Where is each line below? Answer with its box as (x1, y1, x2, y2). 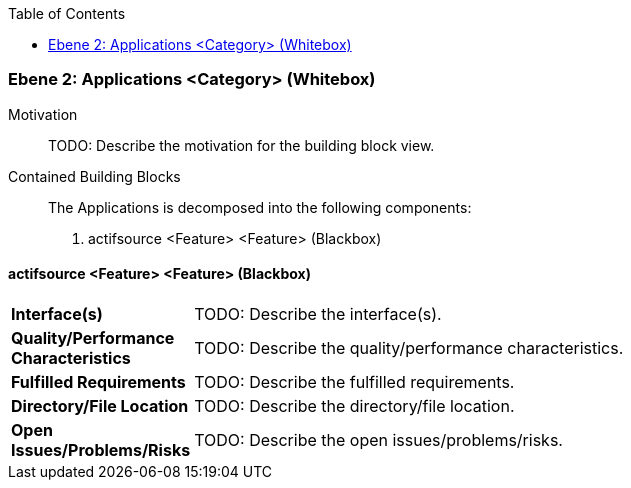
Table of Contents (8, 5, 126, 22)
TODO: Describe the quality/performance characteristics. (194, 337, 624, 358)
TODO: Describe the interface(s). (194, 303, 442, 324)
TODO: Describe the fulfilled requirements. (194, 371, 515, 392)
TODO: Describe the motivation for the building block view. (48, 136, 435, 154)
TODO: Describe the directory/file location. (194, 395, 515, 416)
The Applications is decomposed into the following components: (48, 198, 472, 216)
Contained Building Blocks (8, 167, 181, 185)
